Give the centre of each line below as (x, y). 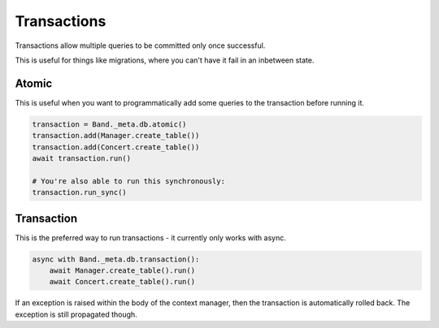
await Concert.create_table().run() (122, 282)
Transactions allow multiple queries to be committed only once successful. (140, 45)
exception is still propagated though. (76, 314)
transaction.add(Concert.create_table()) (116, 147)
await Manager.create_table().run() (122, 271)
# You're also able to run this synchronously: (128, 181)
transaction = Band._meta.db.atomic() (109, 124)
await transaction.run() (82, 158)
